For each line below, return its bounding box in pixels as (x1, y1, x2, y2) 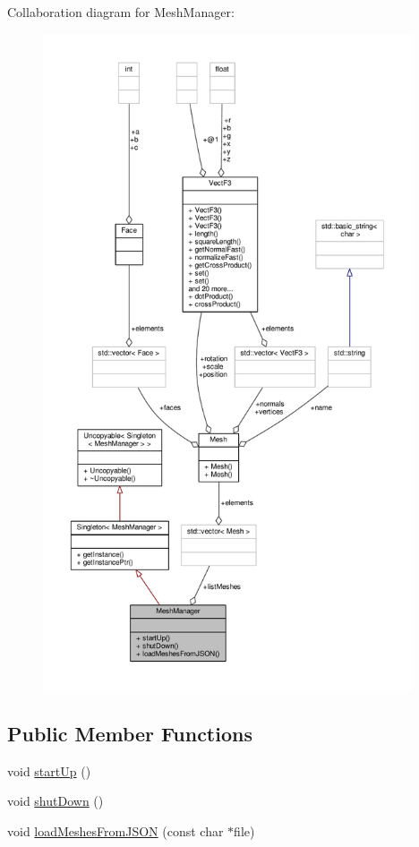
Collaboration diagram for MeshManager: (7, 3, 235, 21)
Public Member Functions (7, 719, 252, 747)
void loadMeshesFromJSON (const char (7, 821, 224, 840)
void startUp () (7, 761, 91, 780)
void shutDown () (7, 791, 104, 810)
